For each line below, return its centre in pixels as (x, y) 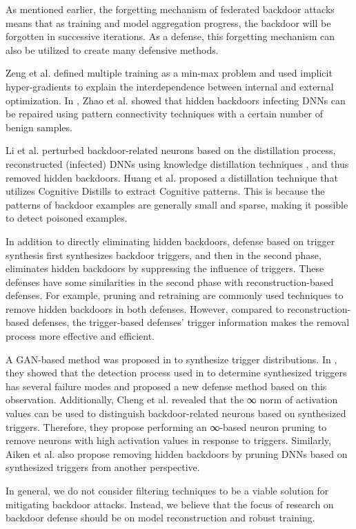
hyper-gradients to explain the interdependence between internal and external (170, 86)
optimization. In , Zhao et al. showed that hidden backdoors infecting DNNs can (176, 100)
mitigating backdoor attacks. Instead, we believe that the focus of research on (170, 504)
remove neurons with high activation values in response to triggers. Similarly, (168, 440)
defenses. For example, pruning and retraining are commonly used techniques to (175, 295)
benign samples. (39, 127)
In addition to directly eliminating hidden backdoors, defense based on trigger (170, 241)
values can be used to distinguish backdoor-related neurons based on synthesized (176, 413)
